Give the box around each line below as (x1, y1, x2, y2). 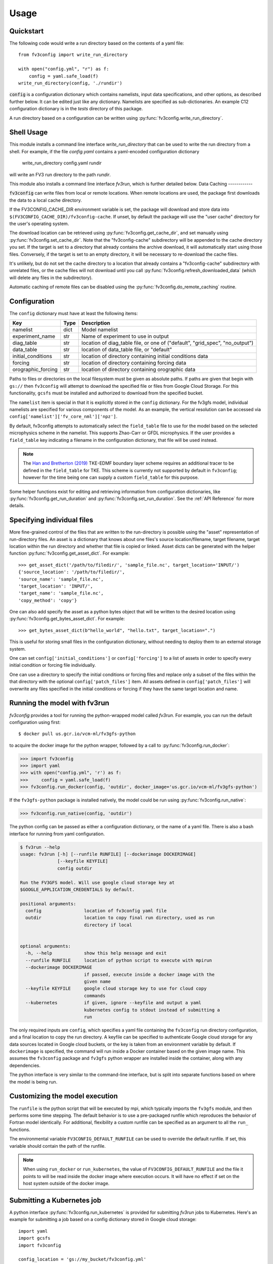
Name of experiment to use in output (81, 333, 169, 340)
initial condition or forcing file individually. (9, 662, 96, 668)
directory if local (83, 922, 132, 928)
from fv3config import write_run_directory (18, 52, 128, 58)
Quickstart (9, 27, 44, 35)
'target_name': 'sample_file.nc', (18, 591, 104, 596)
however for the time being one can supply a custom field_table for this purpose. (23, 474, 199, 480)
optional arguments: (20, 943, 71, 949)
